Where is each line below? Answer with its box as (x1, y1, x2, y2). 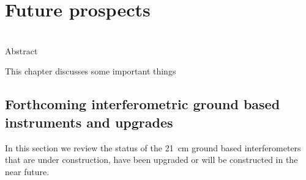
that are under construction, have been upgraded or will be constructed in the (5, 153, 298, 166)
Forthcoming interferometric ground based (5, 95, 280, 113)
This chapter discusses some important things (5, 65, 176, 77)
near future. (5, 165, 50, 178)
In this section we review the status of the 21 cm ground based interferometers (5, 141, 301, 154)
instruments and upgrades (5, 112, 173, 131)
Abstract (5, 44, 38, 57)
